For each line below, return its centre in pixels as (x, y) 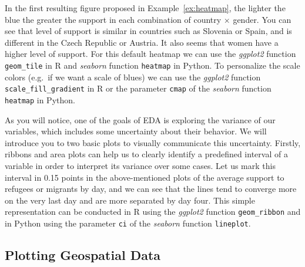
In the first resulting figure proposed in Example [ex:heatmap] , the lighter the (145, 8)
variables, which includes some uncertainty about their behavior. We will (136, 131)
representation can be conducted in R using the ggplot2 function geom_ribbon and (153, 212)
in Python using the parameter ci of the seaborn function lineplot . (128, 223)
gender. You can (262, 19)
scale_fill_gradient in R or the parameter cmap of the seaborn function (138, 88)
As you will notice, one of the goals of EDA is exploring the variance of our (140, 119)
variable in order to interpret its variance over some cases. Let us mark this (140, 165)
